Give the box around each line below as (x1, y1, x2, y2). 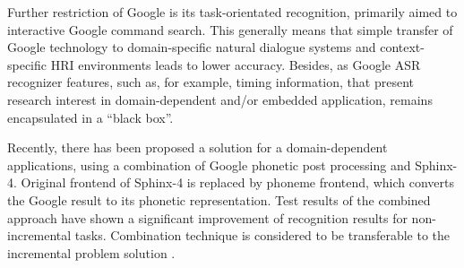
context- (380, 38, 425, 56)
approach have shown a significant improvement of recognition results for (7, 208, 408, 227)
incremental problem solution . (7, 243, 176, 262)
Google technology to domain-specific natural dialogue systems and (7, 38, 376, 56)
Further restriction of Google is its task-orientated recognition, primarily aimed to (7, 3, 458, 21)
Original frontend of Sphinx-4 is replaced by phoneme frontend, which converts (21, 173, 454, 192)
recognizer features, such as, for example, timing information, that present (7, 73, 414, 91)
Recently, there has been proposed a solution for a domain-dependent (7, 138, 388, 157)
